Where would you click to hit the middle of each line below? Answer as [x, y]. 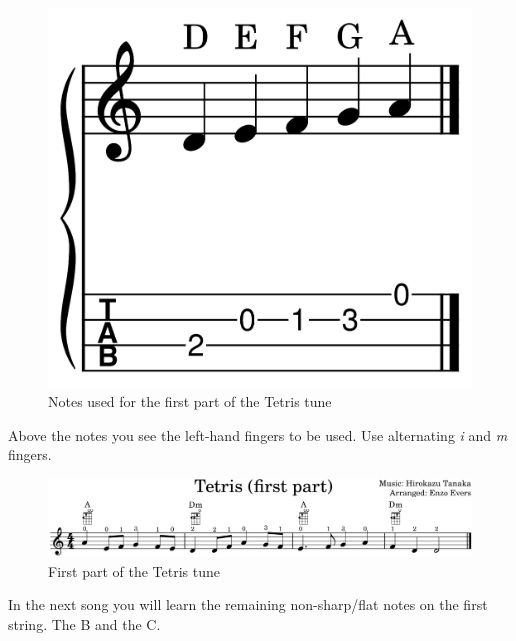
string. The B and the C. [84, 624]
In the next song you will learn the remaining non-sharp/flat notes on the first [248, 604]
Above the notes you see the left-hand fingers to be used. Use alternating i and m [258, 434]
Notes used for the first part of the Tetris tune [190, 401]
